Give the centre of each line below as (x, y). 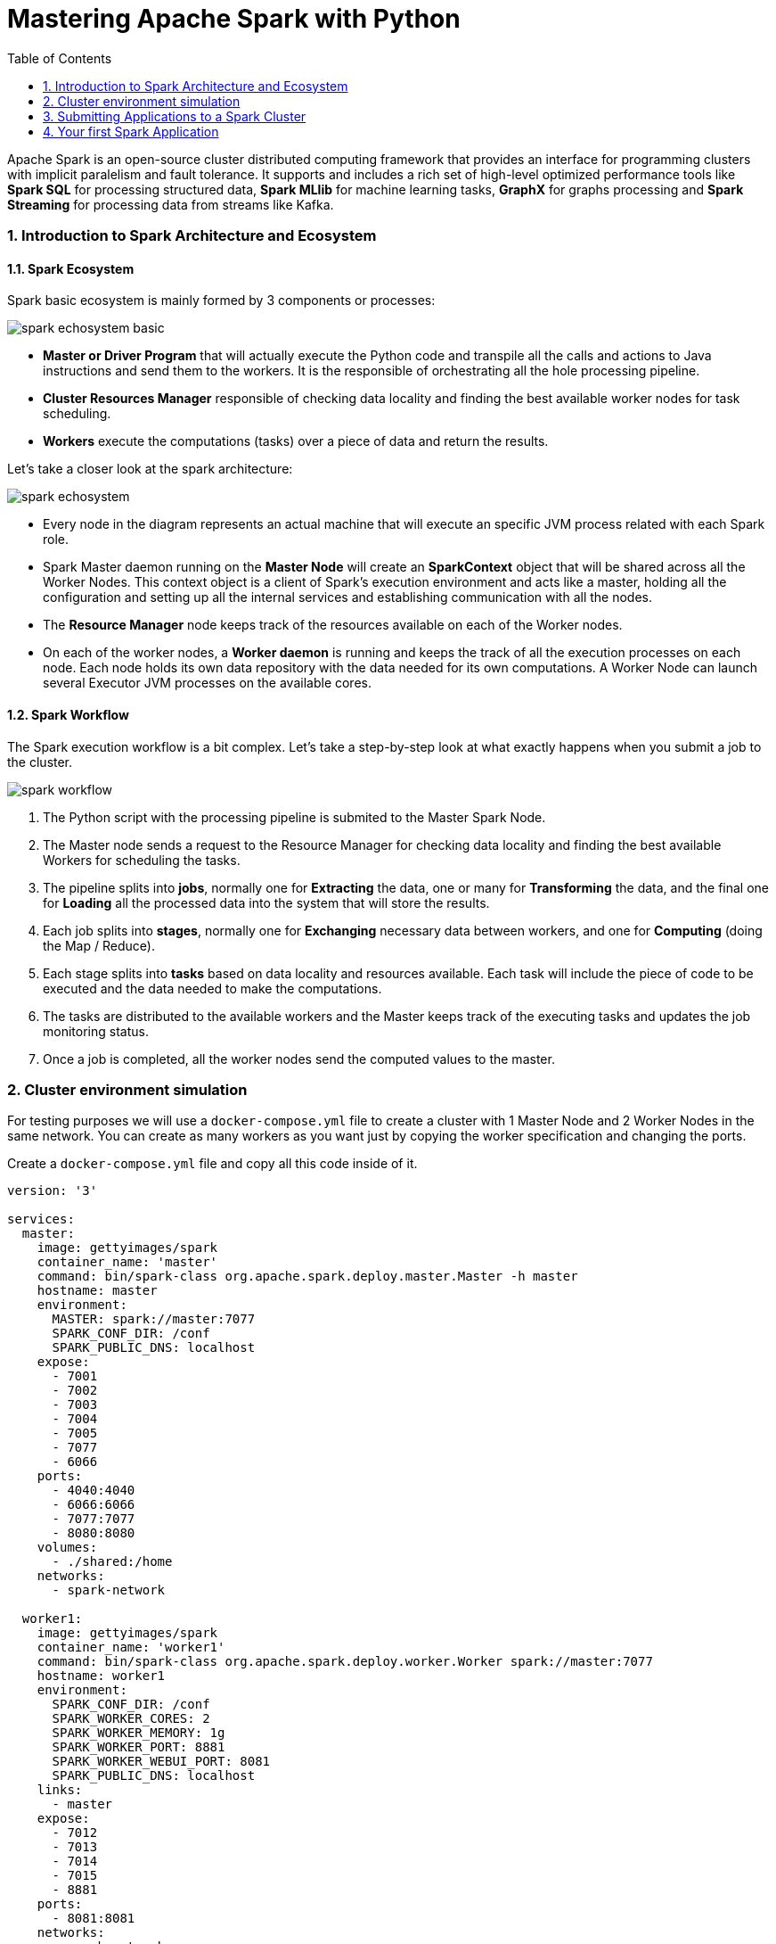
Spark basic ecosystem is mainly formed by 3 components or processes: (221, 301)
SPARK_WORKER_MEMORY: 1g (139, 1733)
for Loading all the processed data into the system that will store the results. (266, 902)
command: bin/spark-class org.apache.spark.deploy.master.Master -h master (307, 1277)
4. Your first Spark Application (131, 131)
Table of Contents (60, 58)
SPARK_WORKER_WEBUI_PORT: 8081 (161, 1762)
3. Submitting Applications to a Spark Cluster (175, 116)
